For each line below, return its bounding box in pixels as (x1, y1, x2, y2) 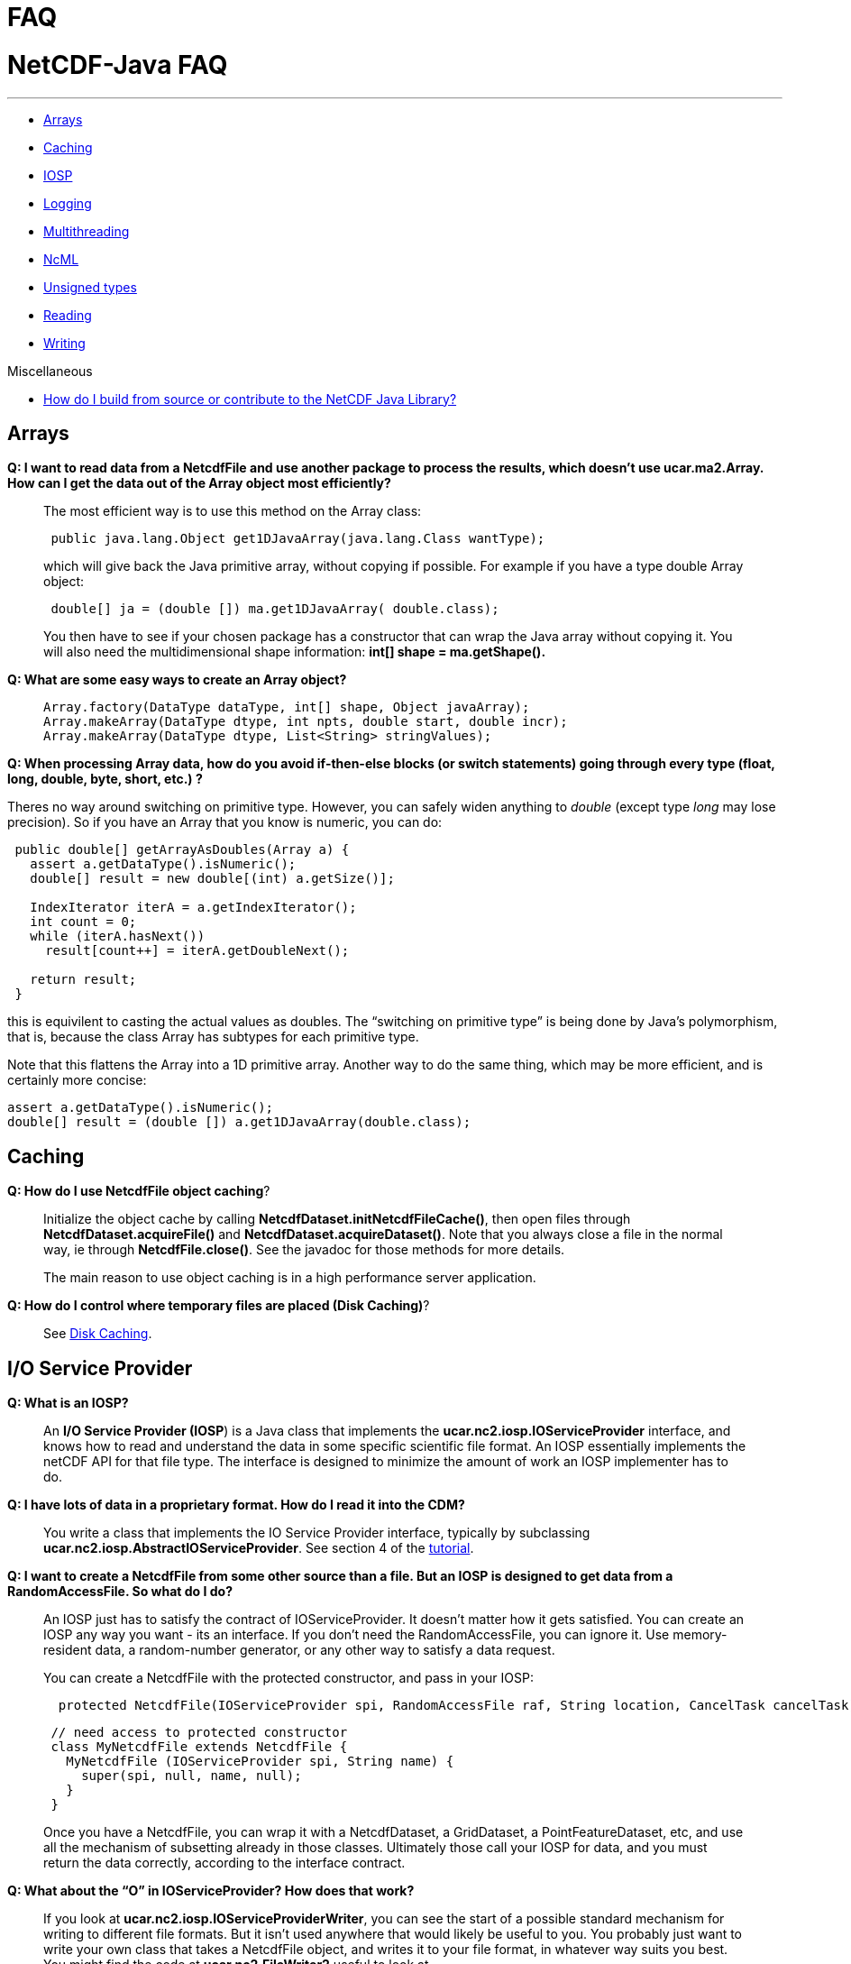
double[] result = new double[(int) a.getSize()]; (30, 871, 395, 886)
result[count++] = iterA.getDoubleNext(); (45, 943, 350, 959)
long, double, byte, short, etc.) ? (7, 771, 203, 787)
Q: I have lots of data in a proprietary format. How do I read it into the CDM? (7, 1497, 465, 1513)
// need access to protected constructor (50, 1725, 348, 1740)
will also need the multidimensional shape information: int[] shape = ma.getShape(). (43, 644, 546, 660)
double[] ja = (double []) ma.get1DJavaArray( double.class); (50, 601, 499, 617)
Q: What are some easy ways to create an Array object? (7, 672, 347, 688)
